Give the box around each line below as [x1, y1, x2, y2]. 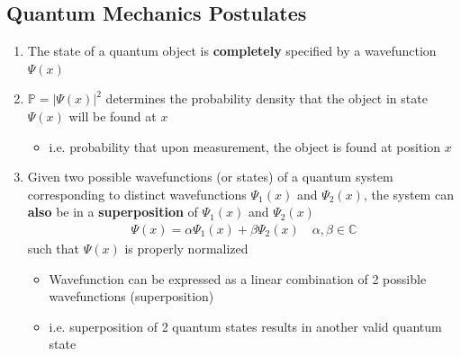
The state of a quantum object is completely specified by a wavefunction [27, 41, 437, 60]
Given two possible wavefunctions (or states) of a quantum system [27, 167, 393, 186]
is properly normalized [124, 238, 249, 257]
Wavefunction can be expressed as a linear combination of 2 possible [49, 269, 427, 288]
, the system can [363, 184, 454, 203]
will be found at [68, 106, 157, 125]
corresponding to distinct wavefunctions [27, 184, 247, 203]
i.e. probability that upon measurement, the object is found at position [49, 137, 440, 156]
